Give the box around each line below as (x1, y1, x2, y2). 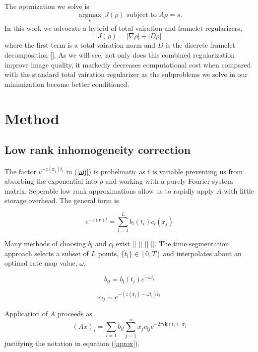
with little (224, 185, 254, 196)
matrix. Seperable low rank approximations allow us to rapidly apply (4, 185, 214, 196)
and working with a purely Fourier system (105, 176, 233, 186)
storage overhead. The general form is (4, 195, 119, 206)
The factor (4, 166, 37, 176)
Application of (4, 308, 48, 318)
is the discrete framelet (165, 40, 235, 50)
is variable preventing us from (152, 166, 243, 176)
